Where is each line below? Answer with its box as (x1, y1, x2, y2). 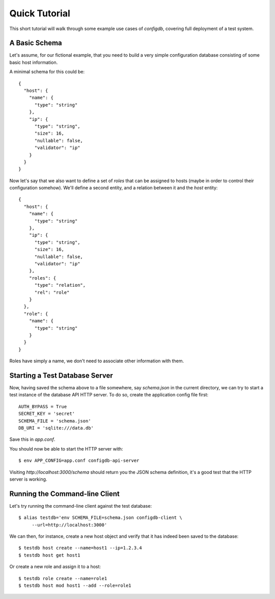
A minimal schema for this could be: (9, 69, 85, 75)
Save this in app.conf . (9, 436, 56, 442)
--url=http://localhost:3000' (32, 522, 107, 528)
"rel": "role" (34, 289, 70, 295)
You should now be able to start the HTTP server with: (9, 445, 123, 452)
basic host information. (9, 59, 58, 65)
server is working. (9, 476, 47, 482)
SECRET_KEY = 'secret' (18, 411, 75, 417)
